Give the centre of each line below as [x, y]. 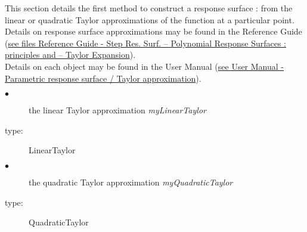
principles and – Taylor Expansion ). [70, 55]
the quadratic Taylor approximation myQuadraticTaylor [131, 182]
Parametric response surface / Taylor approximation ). [103, 78]
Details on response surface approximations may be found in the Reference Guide [153, 31]
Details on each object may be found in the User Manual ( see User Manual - [145, 66]
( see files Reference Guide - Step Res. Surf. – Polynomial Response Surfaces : [145, 43]
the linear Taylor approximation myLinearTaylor [117, 110]
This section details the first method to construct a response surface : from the [149, 8]
